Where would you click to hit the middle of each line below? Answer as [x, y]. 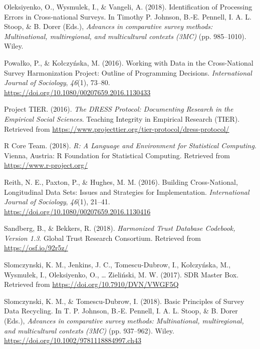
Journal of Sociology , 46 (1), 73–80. [57, 82]
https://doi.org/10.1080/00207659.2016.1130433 [77, 92]
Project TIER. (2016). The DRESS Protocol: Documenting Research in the [119, 109]
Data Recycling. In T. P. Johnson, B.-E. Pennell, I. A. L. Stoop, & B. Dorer [121, 311]
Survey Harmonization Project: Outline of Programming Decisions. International [128, 72]
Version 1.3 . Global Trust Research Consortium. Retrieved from [102, 238]
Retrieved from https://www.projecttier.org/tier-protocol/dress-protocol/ [117, 128]
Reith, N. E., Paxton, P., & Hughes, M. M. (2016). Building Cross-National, [121, 182]
